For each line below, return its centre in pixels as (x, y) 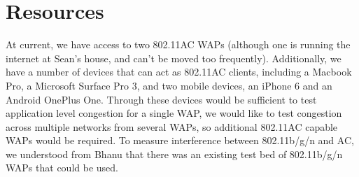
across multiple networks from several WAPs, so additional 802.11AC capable (172, 126)
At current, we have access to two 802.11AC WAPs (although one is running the (178, 44)
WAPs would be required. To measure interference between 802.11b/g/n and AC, (180, 140)
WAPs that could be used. (62, 168)
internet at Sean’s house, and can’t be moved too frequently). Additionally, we (174, 58)
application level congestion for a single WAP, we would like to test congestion (174, 113)
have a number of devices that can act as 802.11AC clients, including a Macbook (179, 72)
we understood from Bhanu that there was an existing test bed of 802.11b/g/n (174, 154)
